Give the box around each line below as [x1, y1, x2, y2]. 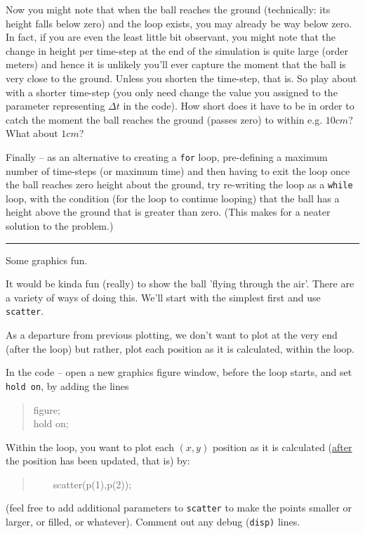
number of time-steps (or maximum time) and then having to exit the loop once [6, 163, 350, 178]
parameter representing [6, 98, 105, 113]
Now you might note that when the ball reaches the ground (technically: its [6, 2, 331, 16]
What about [6, 126, 58, 141]
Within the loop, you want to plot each [6, 439, 174, 454]
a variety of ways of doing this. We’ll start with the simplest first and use [6, 289, 321, 304]
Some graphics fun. [6, 252, 88, 267]
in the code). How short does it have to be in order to [123, 98, 354, 113]
